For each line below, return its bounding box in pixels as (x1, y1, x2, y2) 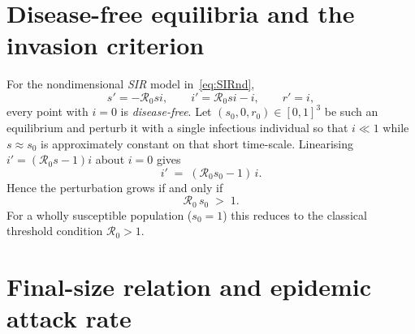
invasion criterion (6, 28, 205, 62)
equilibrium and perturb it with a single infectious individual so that (6, 118, 348, 135)
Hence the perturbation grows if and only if (6, 178, 223, 195)
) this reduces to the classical (223, 206, 367, 223)
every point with (6, 103, 89, 120)
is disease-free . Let (120, 103, 212, 120)
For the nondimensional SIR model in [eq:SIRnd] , (6, 75, 255, 92)
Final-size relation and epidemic (6, 270, 372, 303)
